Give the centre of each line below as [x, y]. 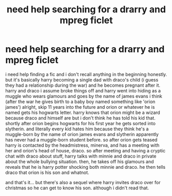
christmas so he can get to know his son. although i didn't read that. [77, 188]
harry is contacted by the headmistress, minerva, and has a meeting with [82, 145]
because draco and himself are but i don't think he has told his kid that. [80, 118]
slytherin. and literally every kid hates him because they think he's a [77, 129]
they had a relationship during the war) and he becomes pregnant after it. [83, 85]
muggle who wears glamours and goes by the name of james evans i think [84, 96]
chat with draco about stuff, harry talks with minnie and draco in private [81, 156]
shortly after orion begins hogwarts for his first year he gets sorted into [80, 123]
